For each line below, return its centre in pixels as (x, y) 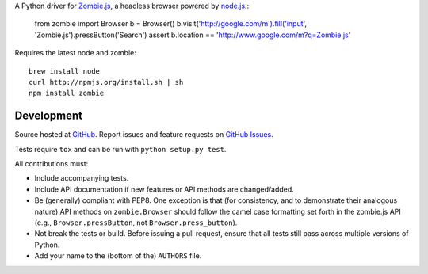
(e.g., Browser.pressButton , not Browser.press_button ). (136, 223)
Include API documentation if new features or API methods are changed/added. (164, 189)
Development (49, 116)
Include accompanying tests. (82, 178)
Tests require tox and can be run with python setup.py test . (120, 149)
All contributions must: (52, 164)
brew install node (65, 71)
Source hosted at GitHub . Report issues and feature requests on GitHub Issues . (144, 135)
